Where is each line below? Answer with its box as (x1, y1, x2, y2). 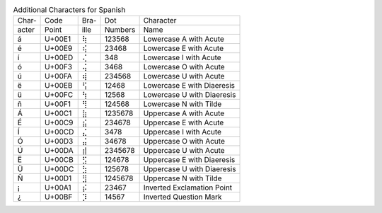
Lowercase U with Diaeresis (143, 90, 236, 100)
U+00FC (45, 90, 74, 100)
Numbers (104, 25, 136, 35)
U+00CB (45, 155, 74, 165)
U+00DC (45, 164, 74, 174)
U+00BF (45, 192, 73, 202)
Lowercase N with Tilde (143, 99, 222, 109)
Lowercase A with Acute (143, 34, 224, 44)
